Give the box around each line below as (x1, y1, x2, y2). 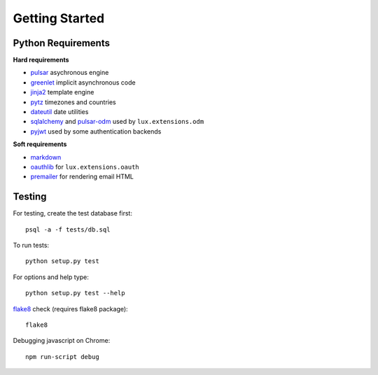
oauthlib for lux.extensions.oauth (30, 162, 139, 171)
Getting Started (13, 10, 105, 26)
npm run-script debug (25, 353, 99, 360)
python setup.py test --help (25, 289, 125, 297)
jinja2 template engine (30, 88, 94, 97)
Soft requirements (13, 140, 67, 148)
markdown (30, 153, 62, 161)
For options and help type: (13, 273, 89, 281)
